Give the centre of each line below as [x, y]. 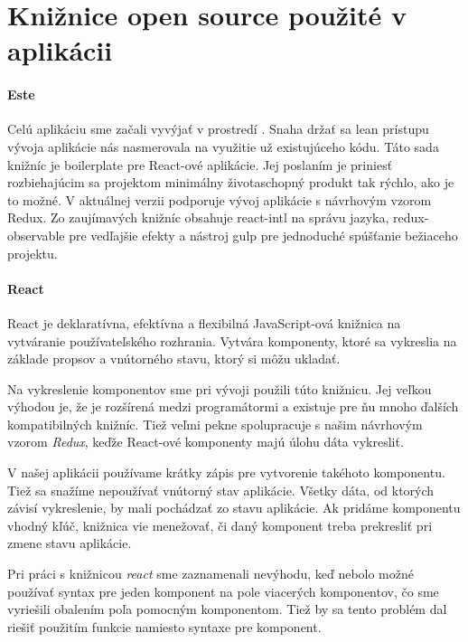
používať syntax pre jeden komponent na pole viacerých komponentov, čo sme [223, 591]
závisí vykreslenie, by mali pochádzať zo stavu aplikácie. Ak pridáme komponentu [234, 508]
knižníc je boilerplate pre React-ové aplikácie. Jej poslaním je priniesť [200, 164]
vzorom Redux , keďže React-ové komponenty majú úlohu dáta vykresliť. [206, 442]
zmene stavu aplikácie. [70, 543]
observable [36, 235]
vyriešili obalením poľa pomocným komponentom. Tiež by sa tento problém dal [227, 609]
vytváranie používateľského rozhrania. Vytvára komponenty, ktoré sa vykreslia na [232, 340]
